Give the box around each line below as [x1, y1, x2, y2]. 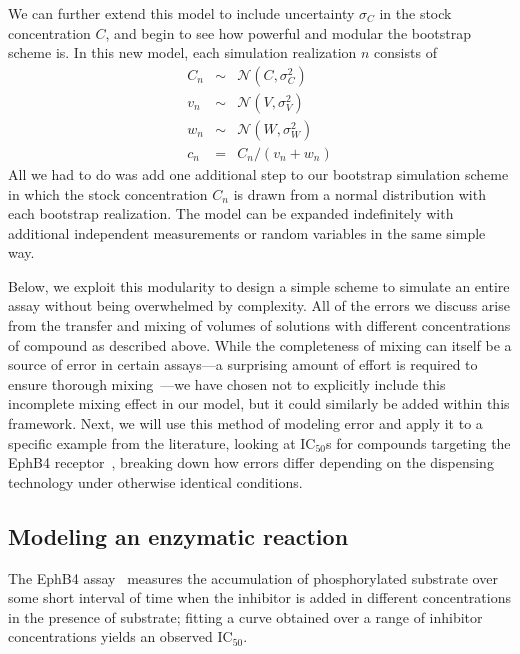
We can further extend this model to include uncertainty [8, 3, 355, 23]
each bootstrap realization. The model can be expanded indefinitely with [8, 203, 454, 224]
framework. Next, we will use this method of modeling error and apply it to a [8, 413, 483, 434]
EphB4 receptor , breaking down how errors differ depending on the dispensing [8, 452, 494, 473]
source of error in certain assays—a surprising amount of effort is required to [8, 354, 478, 375]
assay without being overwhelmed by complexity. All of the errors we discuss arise [8, 295, 510, 316]
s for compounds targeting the [326, 432, 511, 453]
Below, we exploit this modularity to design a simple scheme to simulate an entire [8, 275, 510, 296]
